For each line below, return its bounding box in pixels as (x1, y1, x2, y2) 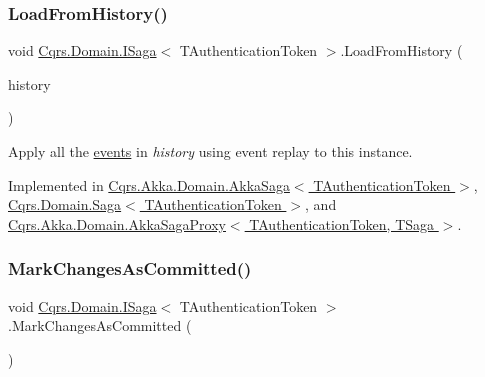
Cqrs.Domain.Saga (8, 194, 122, 215)
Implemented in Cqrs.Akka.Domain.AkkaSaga (8, 174, 290, 195)
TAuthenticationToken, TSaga (249, 213, 435, 234)
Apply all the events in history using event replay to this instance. (8, 141, 413, 161)
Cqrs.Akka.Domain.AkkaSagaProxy (8, 213, 226, 234)
